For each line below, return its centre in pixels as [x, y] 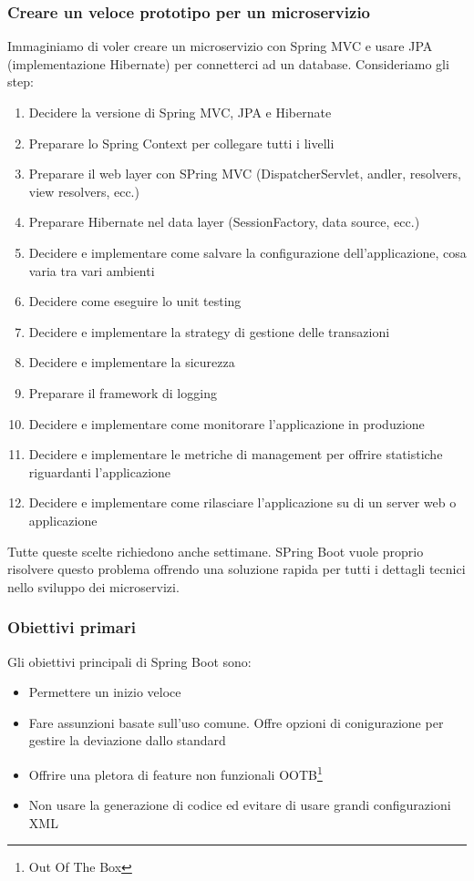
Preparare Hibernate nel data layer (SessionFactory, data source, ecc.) [224, 222]
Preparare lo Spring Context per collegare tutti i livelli [181, 143]
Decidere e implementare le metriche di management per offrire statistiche [236, 454]
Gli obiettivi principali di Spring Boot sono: [129, 661]
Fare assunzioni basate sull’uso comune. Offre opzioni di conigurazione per [236, 722]
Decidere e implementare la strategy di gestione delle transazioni [209, 331]
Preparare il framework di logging [123, 392]
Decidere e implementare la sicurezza [132, 362]
